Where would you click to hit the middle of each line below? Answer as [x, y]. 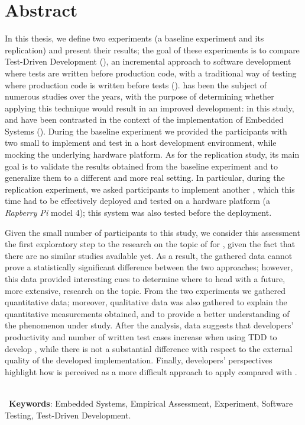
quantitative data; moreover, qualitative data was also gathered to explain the [146, 302]
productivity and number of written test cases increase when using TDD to [141, 336]
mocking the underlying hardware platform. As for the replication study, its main [152, 154]
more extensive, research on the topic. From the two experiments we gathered [145, 290]
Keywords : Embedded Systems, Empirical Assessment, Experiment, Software [151, 403]
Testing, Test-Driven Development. [68, 415]
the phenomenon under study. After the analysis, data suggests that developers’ [149, 325]
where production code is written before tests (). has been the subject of [136, 84]
